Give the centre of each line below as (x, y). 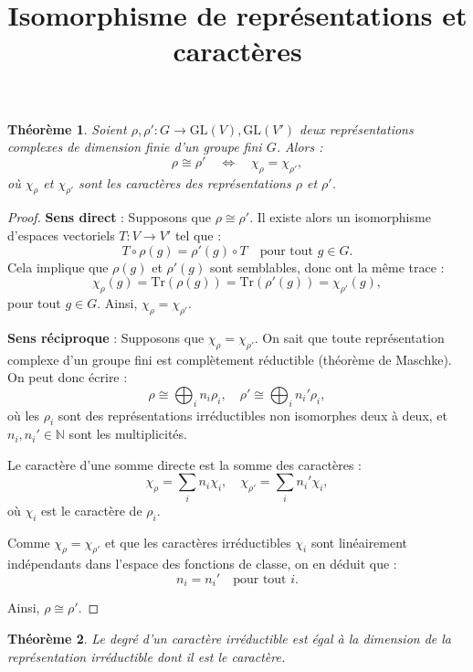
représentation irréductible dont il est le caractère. (147, 656)
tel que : (198, 235)
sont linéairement (359, 542)
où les (24, 415)
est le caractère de (92, 510)
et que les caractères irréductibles (198, 542)
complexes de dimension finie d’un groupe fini (135, 147)
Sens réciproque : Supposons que (106, 337)
